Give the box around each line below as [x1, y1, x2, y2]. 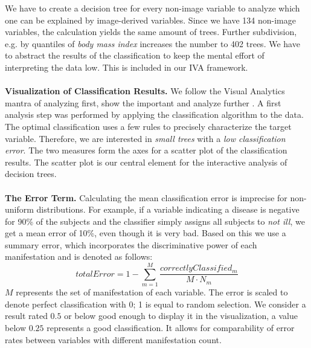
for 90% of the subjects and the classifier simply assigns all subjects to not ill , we [5, 214, 305, 227]
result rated [5, 309, 48, 322]
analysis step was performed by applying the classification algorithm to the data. [5, 108, 304, 121]
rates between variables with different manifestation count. [5, 333, 222, 346]
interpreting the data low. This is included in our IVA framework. [5, 60, 248, 73]
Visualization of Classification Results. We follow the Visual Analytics [5, 85, 285, 97]
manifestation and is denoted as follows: [5, 250, 153, 263]
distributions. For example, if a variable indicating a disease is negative [36, 203, 300, 216]
